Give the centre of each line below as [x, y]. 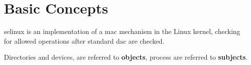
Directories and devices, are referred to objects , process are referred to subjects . [126, 57]
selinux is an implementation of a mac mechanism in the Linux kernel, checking [122, 31]
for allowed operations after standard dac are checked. [84, 41]
